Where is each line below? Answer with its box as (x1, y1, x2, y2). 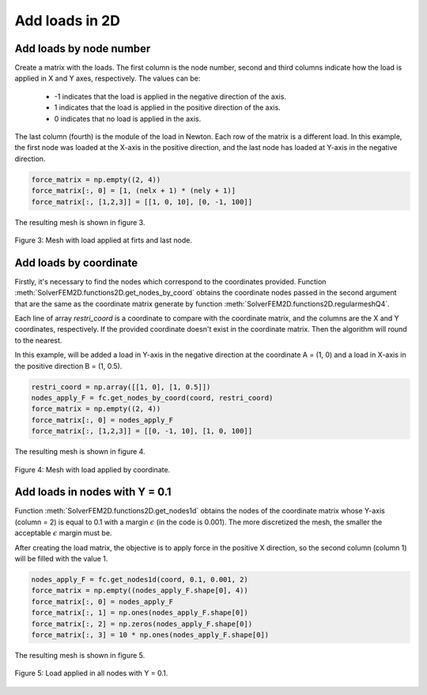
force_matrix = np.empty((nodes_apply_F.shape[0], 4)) (31, 586, 248, 595)
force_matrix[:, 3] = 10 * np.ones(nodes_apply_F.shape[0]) (31, 630, 270, 639)
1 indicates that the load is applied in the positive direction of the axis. (54, 103, 281, 112)
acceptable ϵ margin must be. (14, 528, 112, 538)
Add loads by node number (14, 42, 151, 55)
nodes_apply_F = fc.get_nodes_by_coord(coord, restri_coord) (31, 393, 274, 402)
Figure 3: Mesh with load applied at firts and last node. (14, 235, 193, 245)
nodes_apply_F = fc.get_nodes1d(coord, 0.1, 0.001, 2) (31, 575, 248, 584)
